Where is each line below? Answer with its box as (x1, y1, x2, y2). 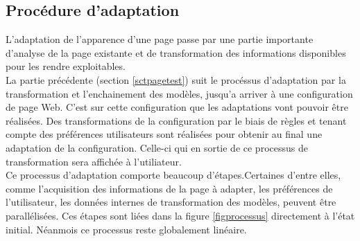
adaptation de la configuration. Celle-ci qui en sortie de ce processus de (6, 140, 308, 154)
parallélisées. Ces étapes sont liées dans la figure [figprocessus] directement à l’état (6, 208, 355, 222)
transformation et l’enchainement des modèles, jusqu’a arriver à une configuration (6, 86, 353, 100)
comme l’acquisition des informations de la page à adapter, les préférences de (6, 181, 333, 195)
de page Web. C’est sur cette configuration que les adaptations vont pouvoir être (6, 100, 348, 114)
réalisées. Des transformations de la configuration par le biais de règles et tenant (6, 113, 347, 127)
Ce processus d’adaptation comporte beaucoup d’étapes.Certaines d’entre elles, (6, 168, 341, 182)
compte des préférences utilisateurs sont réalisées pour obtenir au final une (6, 127, 323, 141)
